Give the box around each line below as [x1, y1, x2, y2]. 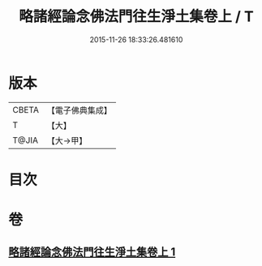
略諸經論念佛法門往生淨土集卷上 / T [19, 7, 254, 26]
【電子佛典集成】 [46, 105, 112, 116]
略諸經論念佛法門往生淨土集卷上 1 [8, 245, 176, 260]
